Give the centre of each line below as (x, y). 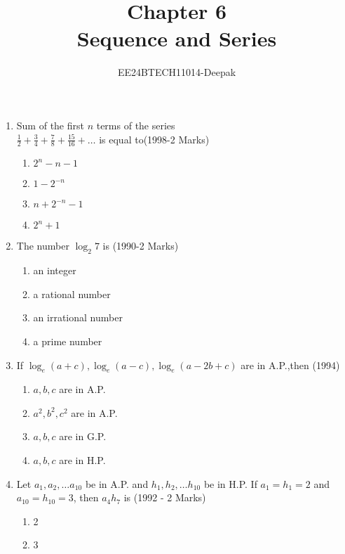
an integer (55, 270)
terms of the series (136, 125)
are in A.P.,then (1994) (290, 365)
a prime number (68, 341)
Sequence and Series (177, 38)
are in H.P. (82, 460)
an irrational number (78, 317)
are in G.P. (83, 436)
